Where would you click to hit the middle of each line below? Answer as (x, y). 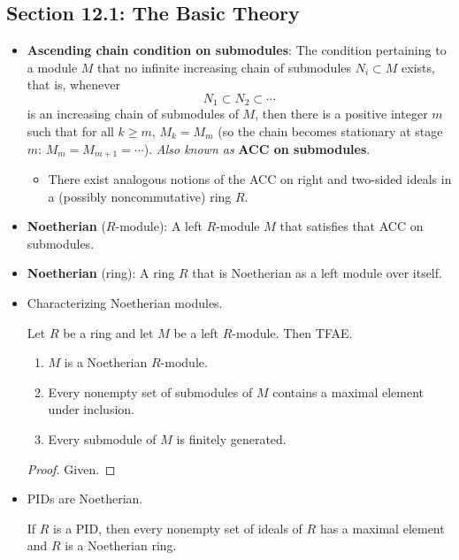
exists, (418, 67)
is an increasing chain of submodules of (133, 114)
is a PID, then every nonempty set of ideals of (178, 528)
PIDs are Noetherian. (85, 499)
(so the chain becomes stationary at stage (330, 131)
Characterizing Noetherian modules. (125, 303)
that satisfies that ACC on (352, 226)
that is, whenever (73, 84)
